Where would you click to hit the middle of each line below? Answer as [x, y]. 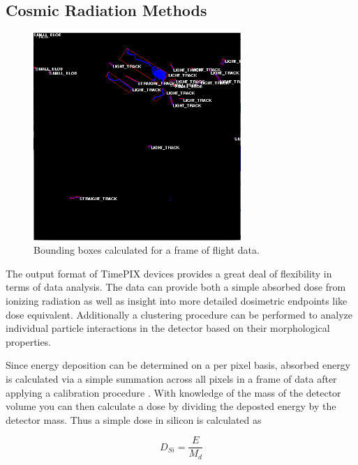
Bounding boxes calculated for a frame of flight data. [147, 250]
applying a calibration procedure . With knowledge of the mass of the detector [173, 392]
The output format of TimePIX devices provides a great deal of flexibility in [169, 273]
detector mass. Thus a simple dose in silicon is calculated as [134, 419]
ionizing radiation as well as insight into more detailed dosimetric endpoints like [177, 300]
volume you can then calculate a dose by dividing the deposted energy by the [171, 406]
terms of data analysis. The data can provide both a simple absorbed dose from [176, 287]
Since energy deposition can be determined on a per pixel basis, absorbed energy [178, 365]
